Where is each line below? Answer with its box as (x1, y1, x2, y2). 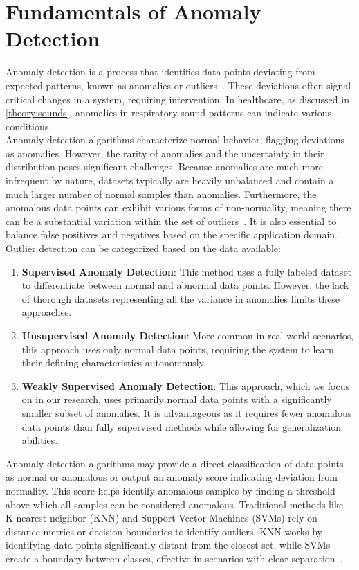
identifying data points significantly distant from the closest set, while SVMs (6, 537, 331, 552)
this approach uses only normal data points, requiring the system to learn (21, 341, 334, 356)
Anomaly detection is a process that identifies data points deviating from (6, 64, 315, 79)
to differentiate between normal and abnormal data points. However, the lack (21, 278, 349, 292)
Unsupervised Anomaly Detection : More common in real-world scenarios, (21, 328, 354, 342)
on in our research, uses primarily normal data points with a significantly (21, 392, 332, 407)
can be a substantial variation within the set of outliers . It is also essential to (6, 213, 337, 228)
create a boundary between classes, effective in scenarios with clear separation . (6, 551, 343, 565)
